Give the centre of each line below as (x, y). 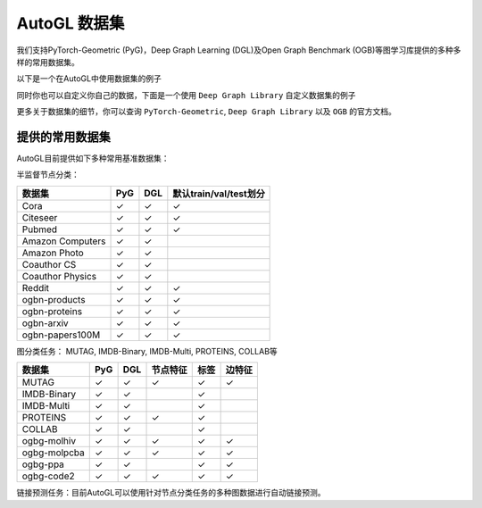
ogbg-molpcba (53, 453)
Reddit (35, 287)
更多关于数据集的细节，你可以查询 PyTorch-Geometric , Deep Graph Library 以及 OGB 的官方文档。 (207, 112)
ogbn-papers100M (61, 335)
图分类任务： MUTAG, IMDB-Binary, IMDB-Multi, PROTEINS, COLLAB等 (147, 351)
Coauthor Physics (59, 276)
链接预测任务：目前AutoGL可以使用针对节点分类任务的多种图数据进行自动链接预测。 (171, 493)
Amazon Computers (64, 241)
